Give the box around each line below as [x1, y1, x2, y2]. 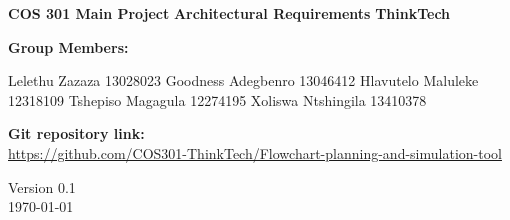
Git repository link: [8, 123, 145, 144]
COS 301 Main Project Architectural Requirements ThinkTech [8, 3, 451, 23]
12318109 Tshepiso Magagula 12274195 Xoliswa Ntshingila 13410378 [8, 89, 427, 110]
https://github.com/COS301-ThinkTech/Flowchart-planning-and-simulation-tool [8, 142, 502, 163]
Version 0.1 [8, 176, 76, 197]
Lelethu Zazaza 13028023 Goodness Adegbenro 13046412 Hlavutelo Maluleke [8, 70, 479, 91]
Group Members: [8, 36, 129, 57]
